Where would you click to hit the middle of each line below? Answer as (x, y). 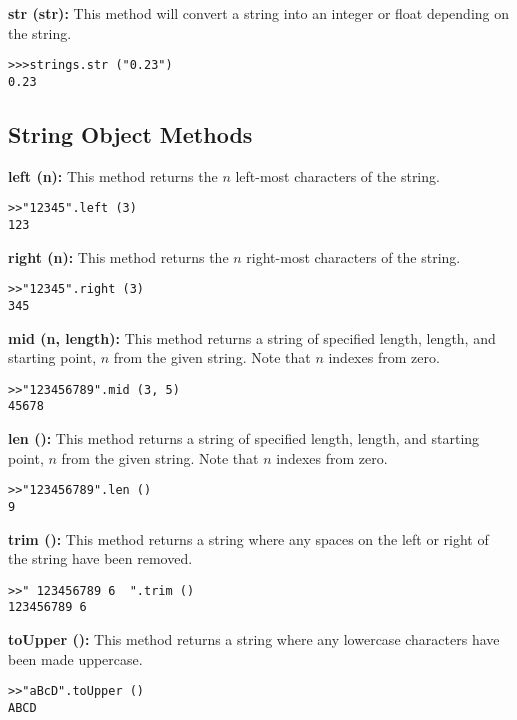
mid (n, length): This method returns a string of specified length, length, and (252, 337)
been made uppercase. (75, 658)
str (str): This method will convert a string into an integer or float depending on (259, 13)
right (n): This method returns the (118, 256)
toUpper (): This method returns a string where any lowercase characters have (254, 639)
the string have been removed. (100, 558)
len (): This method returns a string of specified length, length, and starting (244, 438)
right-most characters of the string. (353, 256)
